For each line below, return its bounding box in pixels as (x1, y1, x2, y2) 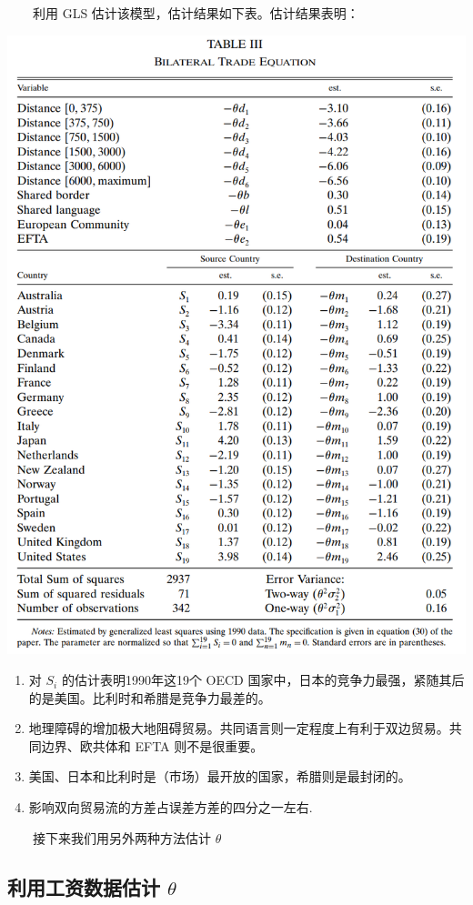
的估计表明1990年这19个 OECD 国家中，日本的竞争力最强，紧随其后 (61, 670, 465, 689)
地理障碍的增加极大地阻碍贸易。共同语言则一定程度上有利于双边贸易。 (28, 719, 449, 738)
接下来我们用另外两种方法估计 (32, 828, 211, 847)
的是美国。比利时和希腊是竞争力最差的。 (28, 688, 271, 707)
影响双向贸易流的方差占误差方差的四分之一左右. (28, 798, 313, 817)
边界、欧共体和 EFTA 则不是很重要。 (41, 736, 264, 755)
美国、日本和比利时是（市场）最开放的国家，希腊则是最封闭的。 (28, 767, 411, 786)
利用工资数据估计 (7, 872, 160, 900)
